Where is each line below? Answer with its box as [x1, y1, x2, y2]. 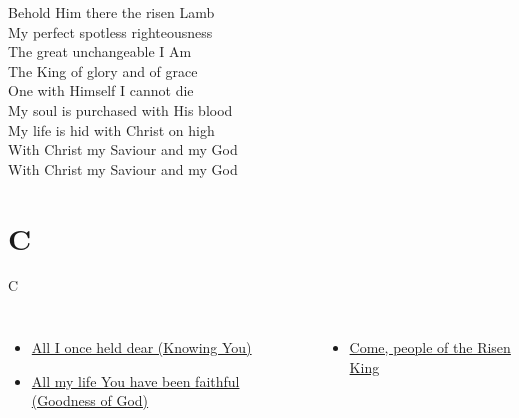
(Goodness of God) [31, 390, 149, 411]
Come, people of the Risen [349, 337, 511, 358]
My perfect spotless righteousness [8, 21, 213, 42]
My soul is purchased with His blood [8, 99, 233, 120]
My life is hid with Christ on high [8, 119, 215, 140]
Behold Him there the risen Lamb [8, 2, 215, 22]
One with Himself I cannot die [8, 80, 194, 101]
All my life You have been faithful [31, 370, 240, 391]
